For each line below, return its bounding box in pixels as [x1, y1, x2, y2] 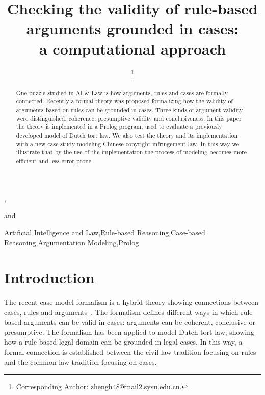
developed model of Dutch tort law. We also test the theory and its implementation [16, 130, 238, 139]
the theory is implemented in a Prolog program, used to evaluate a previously [16, 122, 222, 131]
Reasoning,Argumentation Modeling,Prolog [4, 237, 139, 248]
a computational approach [39, 38, 226, 59]
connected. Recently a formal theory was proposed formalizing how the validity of [16, 97, 233, 106]
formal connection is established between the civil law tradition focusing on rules [4, 347, 256, 357]
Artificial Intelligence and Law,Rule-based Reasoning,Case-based [4, 227, 205, 238]
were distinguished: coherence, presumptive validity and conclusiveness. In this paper [16, 114, 242, 122]
